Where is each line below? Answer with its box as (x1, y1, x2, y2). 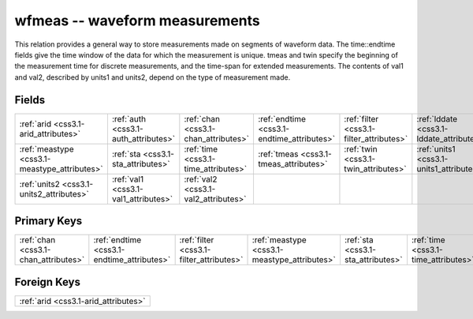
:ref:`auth (111, 113, 146, 124)
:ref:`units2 (19, 178, 61, 190)
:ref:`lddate (416, 113, 458, 124)
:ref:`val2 (184, 174, 218, 185)
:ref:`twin (344, 143, 378, 154)
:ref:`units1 (416, 143, 456, 154)
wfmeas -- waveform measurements (14, 12, 260, 29)
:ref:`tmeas (257, 148, 299, 159)
